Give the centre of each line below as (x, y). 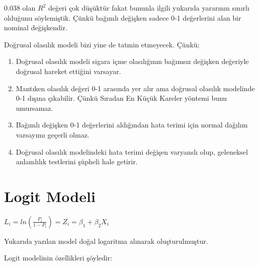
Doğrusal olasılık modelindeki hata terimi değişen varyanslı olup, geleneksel (132, 151)
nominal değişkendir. (36, 27)
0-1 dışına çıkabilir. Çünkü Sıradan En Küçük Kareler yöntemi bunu (121, 98)
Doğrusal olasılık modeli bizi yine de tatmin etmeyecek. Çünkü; (102, 44)
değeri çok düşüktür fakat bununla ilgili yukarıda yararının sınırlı (149, 8)
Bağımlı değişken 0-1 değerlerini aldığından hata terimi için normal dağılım (132, 125)
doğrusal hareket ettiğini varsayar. (68, 71)
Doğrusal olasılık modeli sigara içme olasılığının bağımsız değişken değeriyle (132, 61)
